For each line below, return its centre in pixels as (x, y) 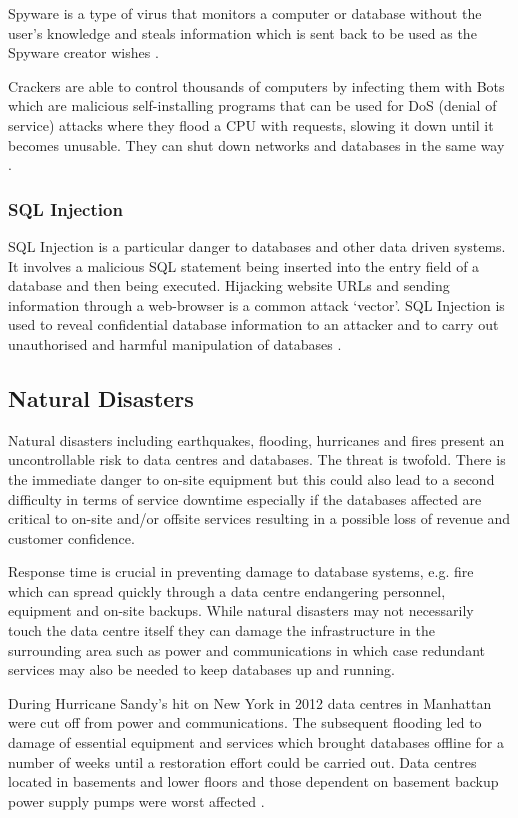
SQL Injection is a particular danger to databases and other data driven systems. (257, 245)
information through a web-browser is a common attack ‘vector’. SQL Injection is (256, 304)
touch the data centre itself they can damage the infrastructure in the (221, 630)
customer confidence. (71, 537)
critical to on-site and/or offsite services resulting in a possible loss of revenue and (259, 518)
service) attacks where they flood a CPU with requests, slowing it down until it (251, 124)
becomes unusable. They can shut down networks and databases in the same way (256, 144)
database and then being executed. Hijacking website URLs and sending (229, 285)
